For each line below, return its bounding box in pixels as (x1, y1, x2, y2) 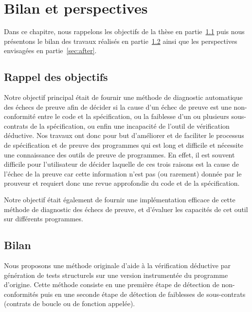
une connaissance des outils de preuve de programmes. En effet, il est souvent (4, 149, 235, 159)
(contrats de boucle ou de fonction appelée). (4, 298, 135, 309)
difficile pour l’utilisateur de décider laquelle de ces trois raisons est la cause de (4, 159, 239, 169)
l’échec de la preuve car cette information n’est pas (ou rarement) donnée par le (4, 168, 242, 178)
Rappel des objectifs (4, 69, 108, 84)
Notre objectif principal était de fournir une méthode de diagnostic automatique (4, 92, 243, 102)
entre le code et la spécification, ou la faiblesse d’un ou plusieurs (37, 111, 229, 121)
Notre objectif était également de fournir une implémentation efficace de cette (4, 195, 235, 205)
